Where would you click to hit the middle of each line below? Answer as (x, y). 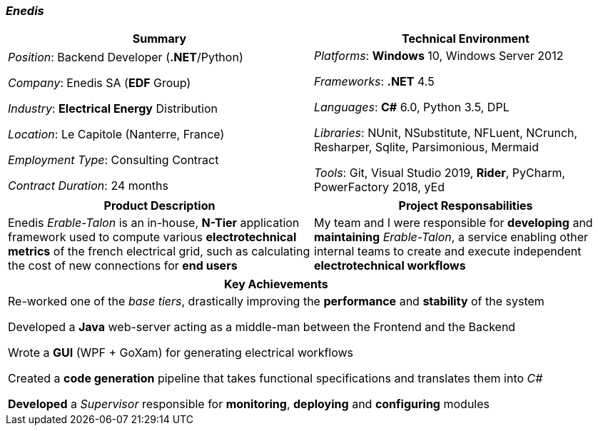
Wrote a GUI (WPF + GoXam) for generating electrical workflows (181, 353)
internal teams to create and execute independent (448, 252)
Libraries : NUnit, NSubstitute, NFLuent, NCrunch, (446, 133)
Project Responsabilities (466, 206)
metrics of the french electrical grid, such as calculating (159, 252)
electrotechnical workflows (390, 266)
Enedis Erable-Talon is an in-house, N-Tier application (154, 223)
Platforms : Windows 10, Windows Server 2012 (439, 56)
